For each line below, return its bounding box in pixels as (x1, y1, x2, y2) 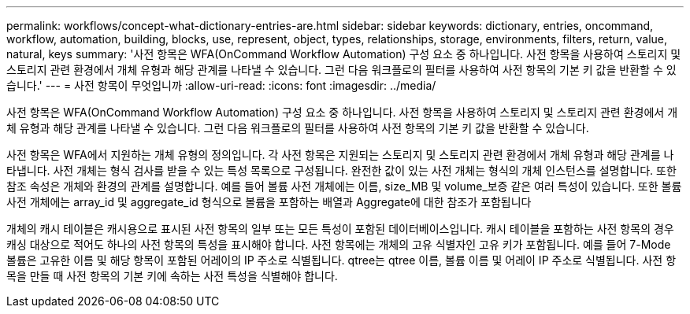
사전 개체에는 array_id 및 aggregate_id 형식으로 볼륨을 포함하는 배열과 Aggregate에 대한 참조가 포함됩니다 (6, 195, 532, 209)
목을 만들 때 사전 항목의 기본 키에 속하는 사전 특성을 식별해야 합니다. (6, 269, 338, 283)
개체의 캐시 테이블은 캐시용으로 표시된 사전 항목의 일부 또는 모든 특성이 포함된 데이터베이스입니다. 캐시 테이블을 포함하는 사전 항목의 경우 (6, 222, 674, 235)
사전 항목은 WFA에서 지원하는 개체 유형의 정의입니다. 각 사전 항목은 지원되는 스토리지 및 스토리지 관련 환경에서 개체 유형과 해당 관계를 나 (6, 148, 674, 161)
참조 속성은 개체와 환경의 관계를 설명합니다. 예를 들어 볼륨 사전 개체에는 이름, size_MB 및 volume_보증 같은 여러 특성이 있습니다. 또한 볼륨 (6, 179, 682, 193)
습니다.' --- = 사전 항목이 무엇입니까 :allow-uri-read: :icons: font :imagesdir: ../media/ (6, 79, 436, 92)
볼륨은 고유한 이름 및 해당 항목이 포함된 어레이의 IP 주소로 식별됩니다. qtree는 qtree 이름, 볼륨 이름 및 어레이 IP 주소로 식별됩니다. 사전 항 (6, 253, 677, 267)
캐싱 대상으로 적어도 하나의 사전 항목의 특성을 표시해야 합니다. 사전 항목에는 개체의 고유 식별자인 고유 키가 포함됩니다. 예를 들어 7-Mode (6, 238, 671, 251)
